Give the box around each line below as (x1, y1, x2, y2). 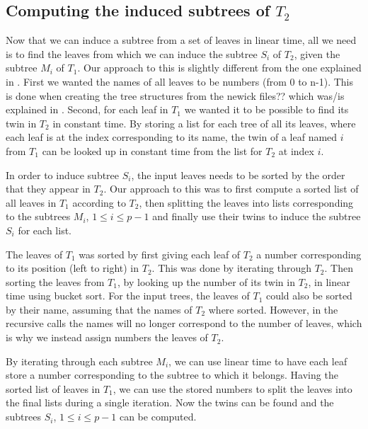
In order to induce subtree (6, 167, 120, 182)
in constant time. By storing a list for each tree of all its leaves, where (52, 115, 356, 130)
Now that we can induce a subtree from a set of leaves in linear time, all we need (6, 33, 357, 47)
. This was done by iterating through (151, 261, 312, 275)
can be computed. (119, 409, 197, 424)
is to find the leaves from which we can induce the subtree (6, 46, 258, 61)
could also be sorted (265, 288, 352, 303)
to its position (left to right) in (6, 261, 139, 275)
